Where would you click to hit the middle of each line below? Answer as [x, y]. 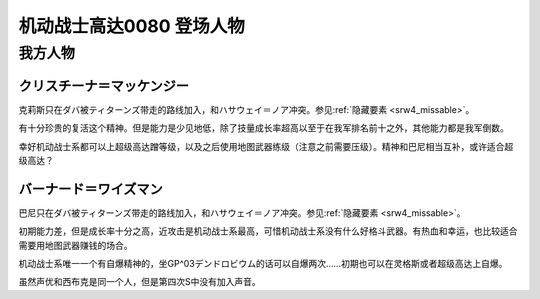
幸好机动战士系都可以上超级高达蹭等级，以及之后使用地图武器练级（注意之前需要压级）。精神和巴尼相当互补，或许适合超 [266, 146]
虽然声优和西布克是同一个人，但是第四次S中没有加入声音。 [139, 282]
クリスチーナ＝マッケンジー [104, 85]
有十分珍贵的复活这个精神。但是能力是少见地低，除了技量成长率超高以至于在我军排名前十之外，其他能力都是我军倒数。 [263, 128]
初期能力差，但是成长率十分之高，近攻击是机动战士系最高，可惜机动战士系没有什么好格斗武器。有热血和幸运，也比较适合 [268, 231]
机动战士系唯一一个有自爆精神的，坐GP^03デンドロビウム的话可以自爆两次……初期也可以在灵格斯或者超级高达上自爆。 [263, 263]
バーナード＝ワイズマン [91, 188]
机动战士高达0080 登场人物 [131, 26]
